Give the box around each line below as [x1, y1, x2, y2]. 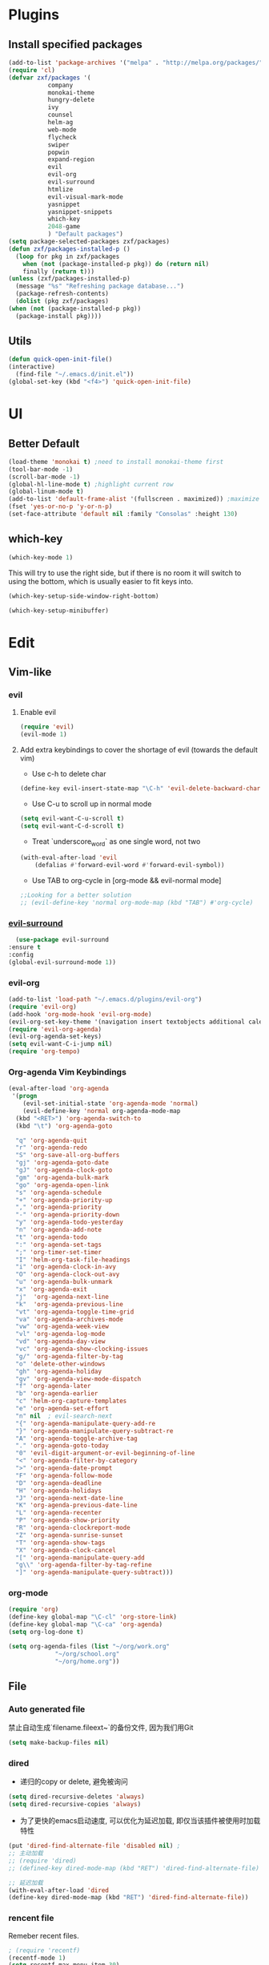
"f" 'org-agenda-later [15, 1382, 91, 1390]
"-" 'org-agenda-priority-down [15, 1211, 120, 1219]
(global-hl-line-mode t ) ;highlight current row [8, 480, 174, 488]
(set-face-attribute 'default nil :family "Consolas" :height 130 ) [8, 510, 239, 518]
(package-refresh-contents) [15, 290, 110, 298]
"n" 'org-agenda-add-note [15, 1226, 102, 1234]
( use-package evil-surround [15, 936, 110, 944]
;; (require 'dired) [8, 1857, 78, 1865]
